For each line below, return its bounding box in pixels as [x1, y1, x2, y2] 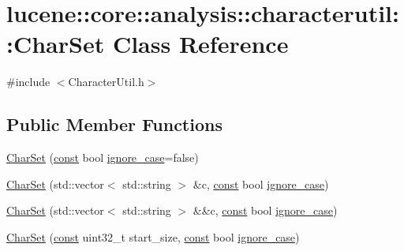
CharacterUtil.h [68, 73, 144, 90]
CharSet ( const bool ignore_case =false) [6, 149, 199, 166]
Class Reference [112, 28, 289, 60]
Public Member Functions [6, 112, 223, 137]
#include [6, 73, 50, 90]
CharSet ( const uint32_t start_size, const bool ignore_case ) [6, 228, 300, 245]
